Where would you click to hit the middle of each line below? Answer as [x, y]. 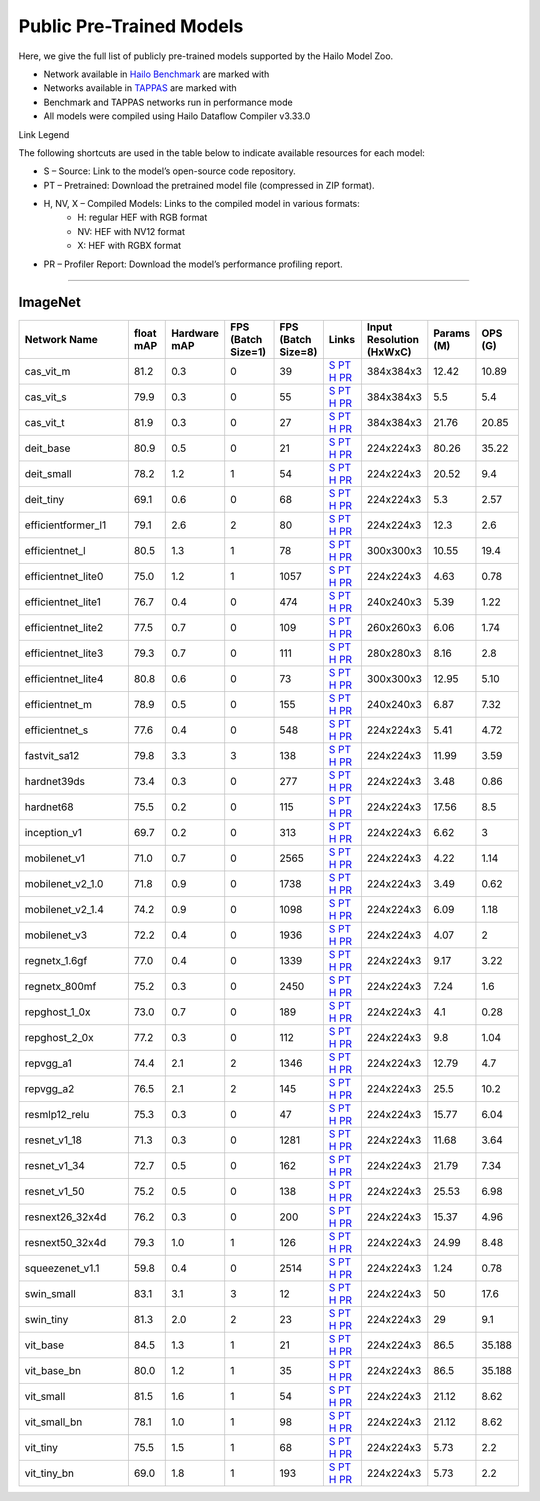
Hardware [195, 333]
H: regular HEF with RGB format [142, 217]
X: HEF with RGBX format [129, 246]
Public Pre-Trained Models [131, 26]
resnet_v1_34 [54, 1165]
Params [451, 333]
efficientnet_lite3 [64, 653]
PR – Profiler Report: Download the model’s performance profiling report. [193, 264]
